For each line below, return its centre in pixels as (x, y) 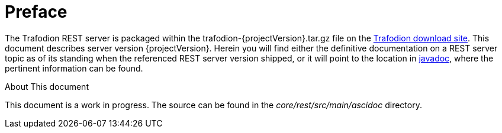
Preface (36, 12)
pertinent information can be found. (74, 68)
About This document (47, 86)
